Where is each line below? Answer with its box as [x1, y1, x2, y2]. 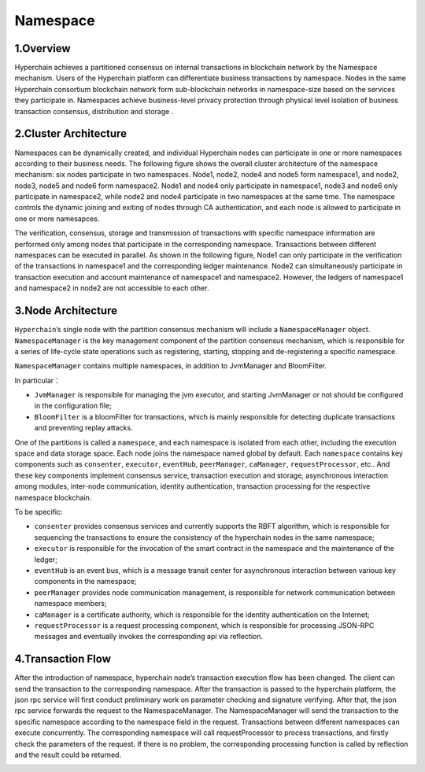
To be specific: [14, 507, 63, 516]
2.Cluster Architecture [14, 127, 128, 141]
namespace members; [34, 599, 107, 608]
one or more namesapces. [14, 213, 100, 223]
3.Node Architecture [14, 304, 118, 318]
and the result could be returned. [14, 750, 122, 759]
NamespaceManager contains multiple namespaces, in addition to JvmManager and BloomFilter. [14, 361, 327, 371]
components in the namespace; [34, 577, 137, 586]
